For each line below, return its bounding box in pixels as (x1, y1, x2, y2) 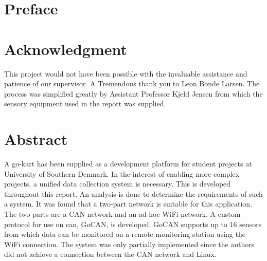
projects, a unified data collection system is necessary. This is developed (4, 178, 231, 189)
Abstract (4, 128, 68, 150)
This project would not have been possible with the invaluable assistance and (4, 68, 247, 79)
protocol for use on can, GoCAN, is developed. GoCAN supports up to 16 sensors (4, 218, 262, 229)
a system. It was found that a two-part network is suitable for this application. (4, 198, 253, 209)
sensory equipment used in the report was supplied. (4, 98, 166, 109)
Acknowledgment (4, 38, 127, 59)
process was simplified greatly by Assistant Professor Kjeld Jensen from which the (4, 88, 263, 99)
